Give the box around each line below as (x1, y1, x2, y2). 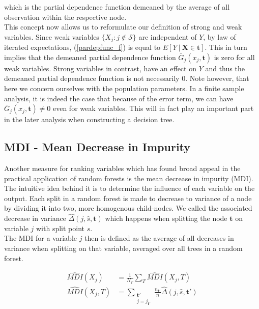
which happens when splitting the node (105, 213, 227, 223)
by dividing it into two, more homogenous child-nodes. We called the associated (4, 203, 252, 213)
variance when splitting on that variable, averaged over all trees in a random (4, 242, 243, 253)
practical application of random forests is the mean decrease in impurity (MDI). (4, 173, 253, 183)
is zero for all (214, 51, 255, 62)
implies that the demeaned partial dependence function (4, 51, 176, 62)
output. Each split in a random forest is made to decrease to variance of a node (4, 192, 252, 203)
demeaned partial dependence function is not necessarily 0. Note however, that (4, 73, 249, 83)
